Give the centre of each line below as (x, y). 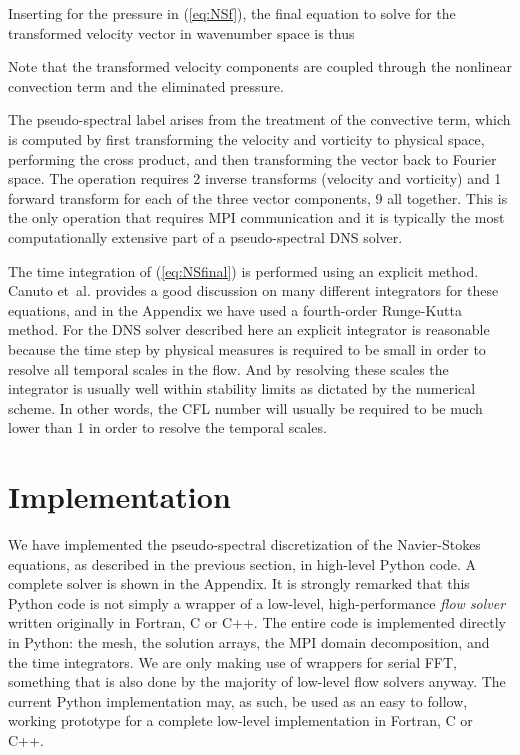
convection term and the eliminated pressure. (146, 85)
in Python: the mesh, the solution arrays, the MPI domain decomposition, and (249, 641)
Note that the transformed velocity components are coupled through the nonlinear (260, 66)
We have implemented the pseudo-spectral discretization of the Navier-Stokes (244, 544)
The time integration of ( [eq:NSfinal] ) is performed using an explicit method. (243, 270)
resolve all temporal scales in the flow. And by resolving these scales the (228, 368)
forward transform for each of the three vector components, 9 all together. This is (258, 197)
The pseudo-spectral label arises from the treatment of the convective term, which (259, 119)
